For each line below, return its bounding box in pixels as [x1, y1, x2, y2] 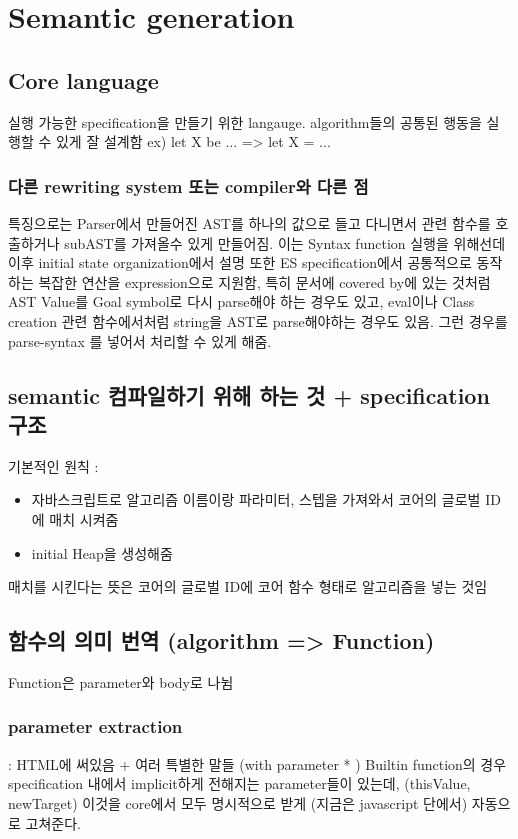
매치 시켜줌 [49, 508, 119, 529]
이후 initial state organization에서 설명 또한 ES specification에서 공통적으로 [8, 252, 472, 273]
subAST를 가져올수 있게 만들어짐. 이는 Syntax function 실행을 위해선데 [64, 232, 506, 253]
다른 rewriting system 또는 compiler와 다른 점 [8, 173, 369, 198]
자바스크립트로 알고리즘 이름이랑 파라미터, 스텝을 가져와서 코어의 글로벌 [31, 489, 481, 510]
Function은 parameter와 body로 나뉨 [8, 671, 234, 692]
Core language [8, 64, 159, 95]
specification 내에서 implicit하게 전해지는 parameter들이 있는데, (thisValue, [8, 773, 471, 794]
